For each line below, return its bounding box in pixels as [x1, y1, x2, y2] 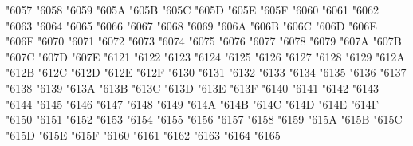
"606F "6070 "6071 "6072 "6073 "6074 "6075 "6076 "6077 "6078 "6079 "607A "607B [6, 33, 402, 49]
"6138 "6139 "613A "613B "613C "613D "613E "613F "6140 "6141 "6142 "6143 [6, 79, 380, 96]
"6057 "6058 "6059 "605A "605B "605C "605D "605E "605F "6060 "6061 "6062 [6, 2, 380, 18]
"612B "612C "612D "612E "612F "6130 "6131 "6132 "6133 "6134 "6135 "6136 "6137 [6, 64, 407, 81]
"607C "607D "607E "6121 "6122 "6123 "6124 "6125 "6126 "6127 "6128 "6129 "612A [6, 48, 405, 65]
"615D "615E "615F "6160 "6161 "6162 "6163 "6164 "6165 [6, 126, 281, 143]
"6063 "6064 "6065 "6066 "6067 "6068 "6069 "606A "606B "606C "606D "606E [6, 17, 377, 34]
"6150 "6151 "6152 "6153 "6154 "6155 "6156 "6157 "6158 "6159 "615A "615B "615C [6, 111, 403, 128]
